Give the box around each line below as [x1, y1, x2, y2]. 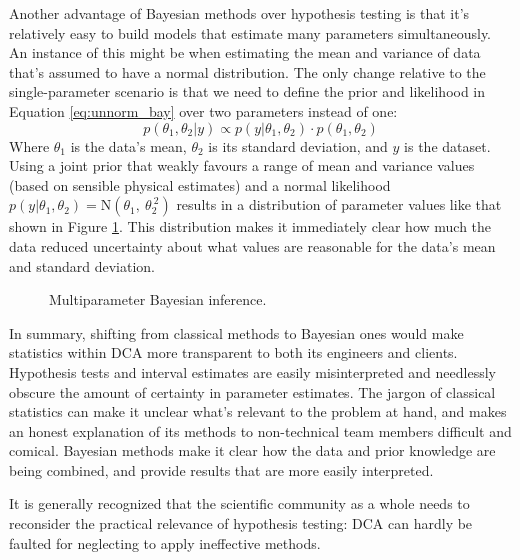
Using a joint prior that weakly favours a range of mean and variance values [9, 155, 475, 176]
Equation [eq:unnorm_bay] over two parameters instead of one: [9, 100, 398, 121]
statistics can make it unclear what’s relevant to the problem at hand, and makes [9, 401, 507, 422]
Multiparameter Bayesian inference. [49, 289, 267, 310]
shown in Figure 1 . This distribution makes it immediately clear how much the [9, 216, 492, 237]
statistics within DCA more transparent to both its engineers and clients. [9, 342, 458, 363]
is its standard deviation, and [208, 135, 388, 156]
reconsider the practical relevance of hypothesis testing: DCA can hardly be [9, 513, 473, 534]
